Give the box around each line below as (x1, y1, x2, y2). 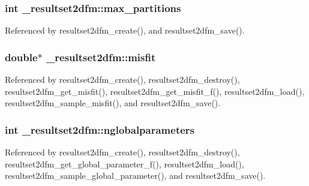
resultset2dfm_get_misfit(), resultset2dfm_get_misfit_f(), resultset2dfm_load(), (5, 85, 305, 97)
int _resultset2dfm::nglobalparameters (5, 122, 195, 137)
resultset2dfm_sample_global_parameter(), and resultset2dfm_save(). (5, 169, 266, 182)
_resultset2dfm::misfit (46, 49, 156, 64)
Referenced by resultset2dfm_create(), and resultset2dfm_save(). (5, 24, 245, 37)
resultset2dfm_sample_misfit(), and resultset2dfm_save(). (5, 97, 221, 109)
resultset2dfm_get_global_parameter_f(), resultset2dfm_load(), (5, 157, 244, 170)
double (5, 49, 38, 64)
